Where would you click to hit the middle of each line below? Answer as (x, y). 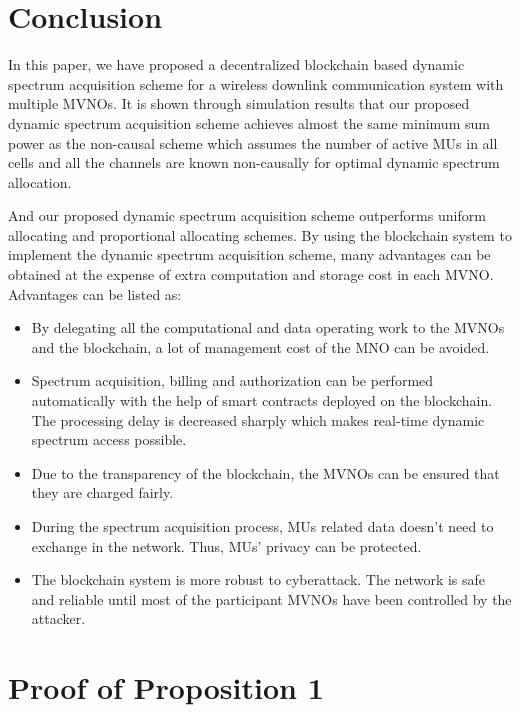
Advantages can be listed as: (95, 293)
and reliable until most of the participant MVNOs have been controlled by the (271, 598)
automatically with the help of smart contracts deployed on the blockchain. (262, 400)
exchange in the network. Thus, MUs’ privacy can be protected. (226, 545)
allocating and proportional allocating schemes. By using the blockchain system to (260, 234)
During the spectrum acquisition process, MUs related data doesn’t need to (262, 526)
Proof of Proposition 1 (166, 687)
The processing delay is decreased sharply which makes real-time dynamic (258, 419)
